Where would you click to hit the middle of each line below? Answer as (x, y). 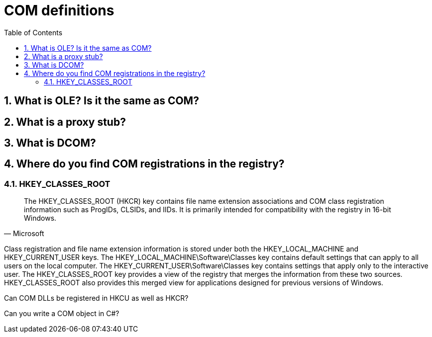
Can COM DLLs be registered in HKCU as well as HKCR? (96, 298)
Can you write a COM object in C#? (62, 314)
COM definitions (59, 10)
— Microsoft (24, 234)
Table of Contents (33, 32)
